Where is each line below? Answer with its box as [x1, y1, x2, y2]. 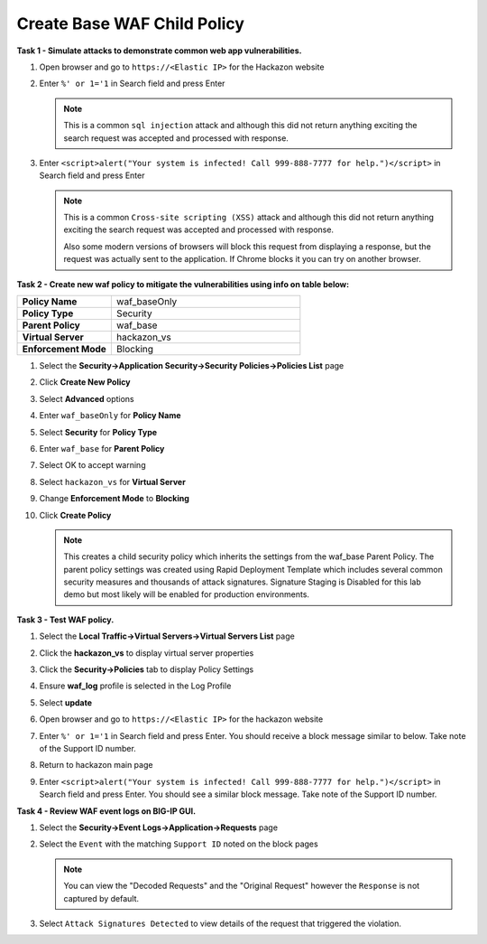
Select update [39, 696, 93, 708]
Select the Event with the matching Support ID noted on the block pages [39, 838, 319, 849]
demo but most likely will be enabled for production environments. [63, 589, 310, 600]
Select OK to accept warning [39, 460, 146, 471]
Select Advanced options [39, 393, 134, 404]
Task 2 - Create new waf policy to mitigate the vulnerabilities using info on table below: [16, 278, 350, 289]
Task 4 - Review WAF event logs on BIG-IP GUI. [16, 805, 197, 817]
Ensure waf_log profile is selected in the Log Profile [39, 680, 232, 691]
